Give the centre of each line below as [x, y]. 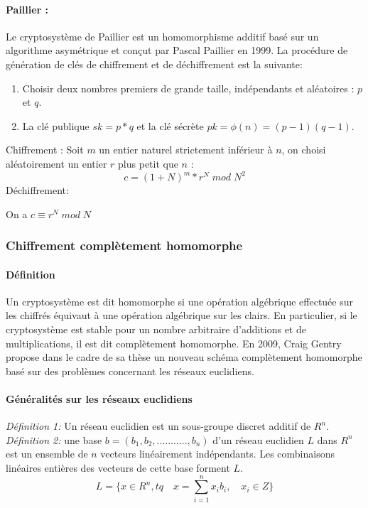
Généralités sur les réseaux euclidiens [99, 399]
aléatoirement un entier [56, 163]
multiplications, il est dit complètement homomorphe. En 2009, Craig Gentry [174, 343]
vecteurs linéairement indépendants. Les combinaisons [218, 454]
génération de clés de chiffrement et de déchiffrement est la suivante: [154, 64]
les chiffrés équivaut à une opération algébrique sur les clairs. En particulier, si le [182, 315]
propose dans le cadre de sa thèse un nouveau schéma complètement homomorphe [184, 357]
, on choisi [304, 150]
